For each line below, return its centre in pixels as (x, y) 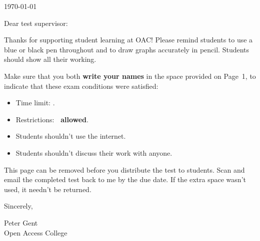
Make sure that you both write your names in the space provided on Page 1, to (130, 76)
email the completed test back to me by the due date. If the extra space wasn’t (125, 179)
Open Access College (36, 232)
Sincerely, (18, 206)
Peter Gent (21, 222)
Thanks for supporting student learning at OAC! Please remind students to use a (128, 40)
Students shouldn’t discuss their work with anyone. (94, 152)
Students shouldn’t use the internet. (71, 136)
